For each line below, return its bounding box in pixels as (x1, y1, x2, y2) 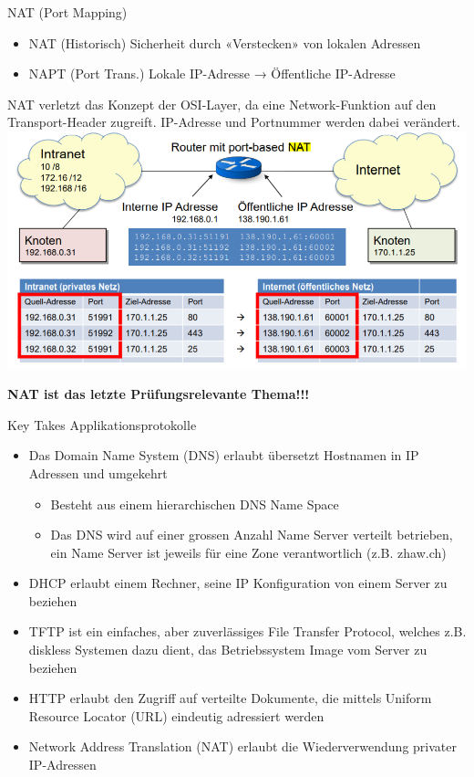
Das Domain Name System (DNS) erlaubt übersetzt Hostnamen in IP (28, 446, 419, 465)
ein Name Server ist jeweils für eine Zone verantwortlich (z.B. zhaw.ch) (50, 542, 447, 562)
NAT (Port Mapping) (7, 3, 128, 21)
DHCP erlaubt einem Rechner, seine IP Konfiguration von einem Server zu (28, 573, 448, 593)
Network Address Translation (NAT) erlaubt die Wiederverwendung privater (28, 737, 457, 756)
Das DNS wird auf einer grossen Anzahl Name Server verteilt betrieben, (50, 525, 453, 544)
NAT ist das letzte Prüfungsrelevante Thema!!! (7, 384, 310, 404)
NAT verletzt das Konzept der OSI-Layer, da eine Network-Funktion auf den (7, 94, 437, 113)
